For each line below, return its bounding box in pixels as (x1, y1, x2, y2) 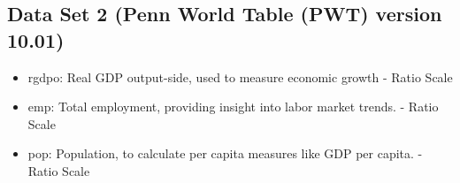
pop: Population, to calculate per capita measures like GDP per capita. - (27, 144, 423, 163)
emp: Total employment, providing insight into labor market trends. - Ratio (27, 97, 439, 116)
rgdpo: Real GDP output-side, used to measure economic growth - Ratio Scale (27, 67, 453, 86)
